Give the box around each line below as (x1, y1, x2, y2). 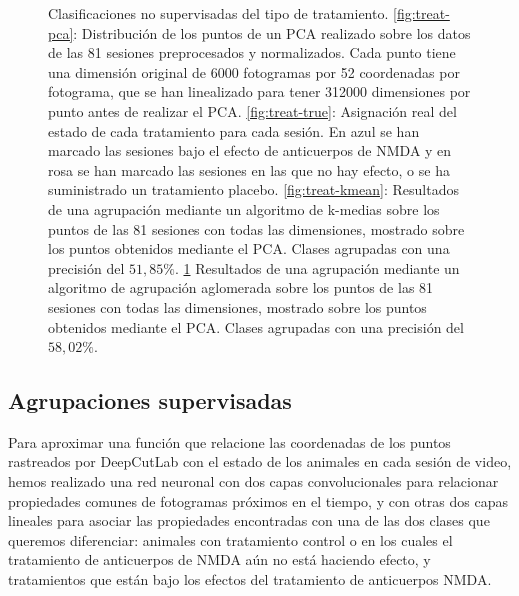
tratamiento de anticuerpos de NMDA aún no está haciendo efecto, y (8, 549, 431, 570)
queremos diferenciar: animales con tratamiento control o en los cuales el (8, 529, 453, 550)
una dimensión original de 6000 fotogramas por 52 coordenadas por (48, 61, 460, 82)
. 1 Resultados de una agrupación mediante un (174, 257, 460, 278)
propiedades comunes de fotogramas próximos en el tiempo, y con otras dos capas (8, 490, 508, 511)
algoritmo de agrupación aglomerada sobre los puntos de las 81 (48, 277, 434, 298)
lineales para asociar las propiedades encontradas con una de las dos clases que (8, 510, 490, 531)
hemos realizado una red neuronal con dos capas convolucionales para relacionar (8, 471, 499, 492)
